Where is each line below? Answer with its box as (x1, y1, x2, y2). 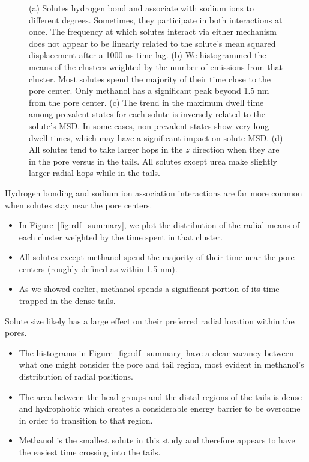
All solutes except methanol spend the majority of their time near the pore (19, 251, 295, 263)
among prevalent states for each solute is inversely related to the (29, 108, 266, 120)
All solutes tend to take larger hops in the (29, 143, 183, 156)
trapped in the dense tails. (19, 294, 116, 307)
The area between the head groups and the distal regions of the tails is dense (19, 390, 302, 403)
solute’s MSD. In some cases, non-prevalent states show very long (29, 119, 269, 132)
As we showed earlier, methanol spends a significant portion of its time (19, 282, 280, 295)
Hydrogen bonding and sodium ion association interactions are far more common (5, 186, 302, 199)
